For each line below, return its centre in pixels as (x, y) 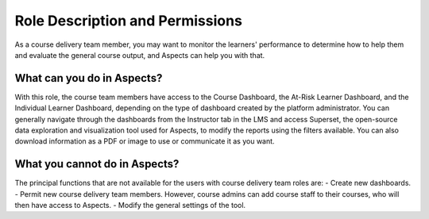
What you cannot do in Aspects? (97, 164)
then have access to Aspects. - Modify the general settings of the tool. (130, 206)
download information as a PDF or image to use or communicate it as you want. (145, 141)
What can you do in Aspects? (89, 78)
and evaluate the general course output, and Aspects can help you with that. (140, 55)
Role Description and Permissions (128, 21)
